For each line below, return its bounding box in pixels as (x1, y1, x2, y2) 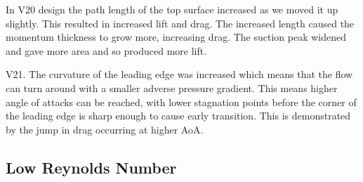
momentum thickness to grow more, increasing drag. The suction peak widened (6, 30, 346, 44)
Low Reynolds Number (6, 156, 177, 178)
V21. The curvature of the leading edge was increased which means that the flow (6, 67, 353, 82)
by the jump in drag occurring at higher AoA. (6, 122, 204, 136)
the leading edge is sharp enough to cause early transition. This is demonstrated (6, 108, 351, 123)
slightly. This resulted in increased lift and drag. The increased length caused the (6, 15, 355, 30)
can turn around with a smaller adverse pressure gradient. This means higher (6, 80, 338, 95)
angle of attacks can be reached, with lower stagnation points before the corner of (6, 94, 357, 109)
